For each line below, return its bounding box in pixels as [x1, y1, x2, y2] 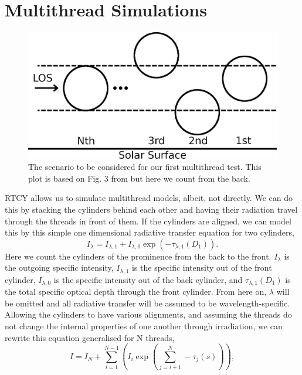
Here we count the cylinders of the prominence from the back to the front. [5, 250, 272, 262]
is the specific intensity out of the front [131, 261, 272, 274]
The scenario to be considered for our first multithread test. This [28, 161, 262, 173]
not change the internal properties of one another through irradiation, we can [5, 320, 283, 332]
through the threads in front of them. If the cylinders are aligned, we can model [5, 214, 291, 227]
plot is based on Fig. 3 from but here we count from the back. [28, 172, 250, 184]
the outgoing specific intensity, [5, 261, 114, 274]
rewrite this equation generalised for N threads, [5, 331, 175, 343]
